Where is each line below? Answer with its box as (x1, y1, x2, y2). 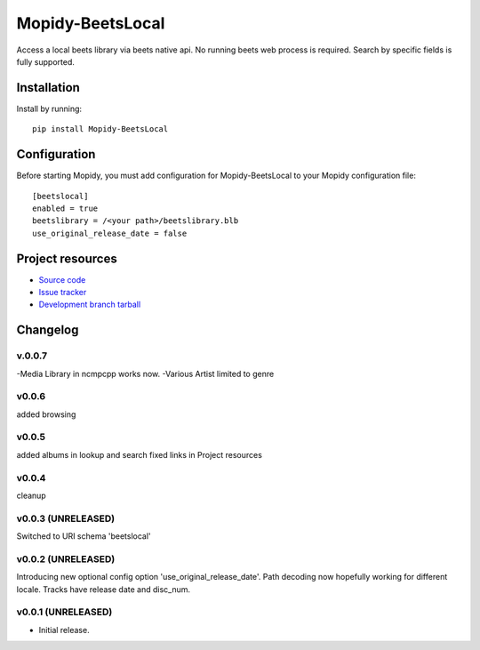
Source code (38, 274, 86, 285)
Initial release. (38, 624, 90, 635)
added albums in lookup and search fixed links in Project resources (16, 449, 262, 460)
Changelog (16, 323, 79, 338)
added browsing (16, 409, 76, 420)
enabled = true (32, 203, 99, 213)
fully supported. (16, 56, 76, 67)
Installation (16, 80, 80, 95)
